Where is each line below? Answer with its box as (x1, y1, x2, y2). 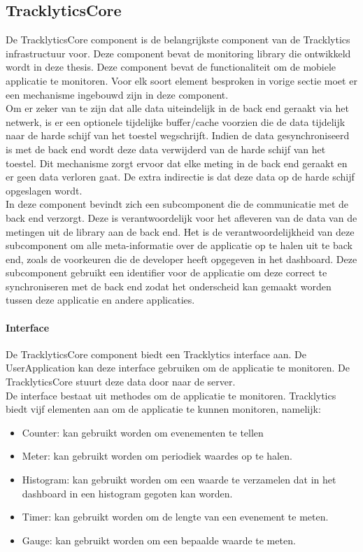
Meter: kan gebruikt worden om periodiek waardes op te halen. (22, 448, 292, 463)
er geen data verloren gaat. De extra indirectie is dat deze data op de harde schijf (6, 169, 355, 184)
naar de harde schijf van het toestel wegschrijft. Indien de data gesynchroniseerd (6, 128, 350, 143)
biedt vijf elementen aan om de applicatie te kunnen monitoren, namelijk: (6, 402, 321, 416)
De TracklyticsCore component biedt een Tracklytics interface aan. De (6, 346, 306, 361)
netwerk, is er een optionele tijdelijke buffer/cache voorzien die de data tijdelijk (6, 114, 346, 129)
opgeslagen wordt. (6, 183, 83, 197)
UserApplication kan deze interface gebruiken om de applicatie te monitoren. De (6, 360, 350, 375)
